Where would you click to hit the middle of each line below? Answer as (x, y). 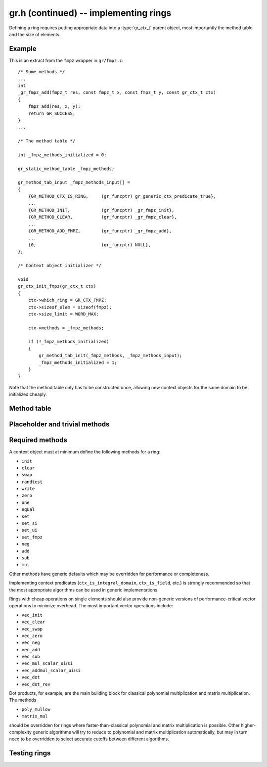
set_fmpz (32, 537)
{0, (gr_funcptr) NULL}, (89, 245)
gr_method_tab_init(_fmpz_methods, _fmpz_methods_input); (111, 356)
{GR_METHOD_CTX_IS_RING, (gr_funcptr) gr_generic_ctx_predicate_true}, (122, 196)
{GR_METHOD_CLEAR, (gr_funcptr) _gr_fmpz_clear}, (103, 217)
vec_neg (31, 643)
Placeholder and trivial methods (59, 425)
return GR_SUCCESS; (52, 113)
